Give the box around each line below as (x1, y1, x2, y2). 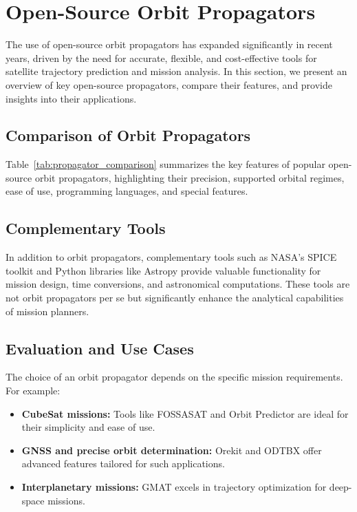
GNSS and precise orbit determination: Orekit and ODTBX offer (21, 442, 322, 457)
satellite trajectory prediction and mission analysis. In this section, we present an (6, 64, 347, 78)
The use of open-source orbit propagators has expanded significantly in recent (6, 37, 333, 52)
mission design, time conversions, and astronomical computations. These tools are (6, 277, 350, 291)
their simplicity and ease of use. (21, 420, 155, 434)
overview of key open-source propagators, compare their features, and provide (6, 77, 332, 92)
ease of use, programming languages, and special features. (6, 184, 248, 198)
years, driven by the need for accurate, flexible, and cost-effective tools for (6, 50, 317, 65)
